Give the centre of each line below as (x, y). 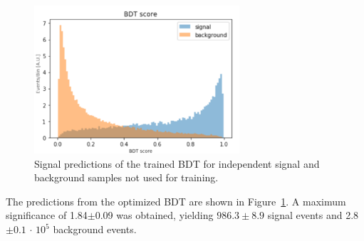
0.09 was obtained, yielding (154, 215)
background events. (95, 229)
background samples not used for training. (126, 177)
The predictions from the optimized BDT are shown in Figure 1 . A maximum (176, 201)
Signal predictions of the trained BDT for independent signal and (177, 163)
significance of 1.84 (47, 215)
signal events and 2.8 (313, 215)
